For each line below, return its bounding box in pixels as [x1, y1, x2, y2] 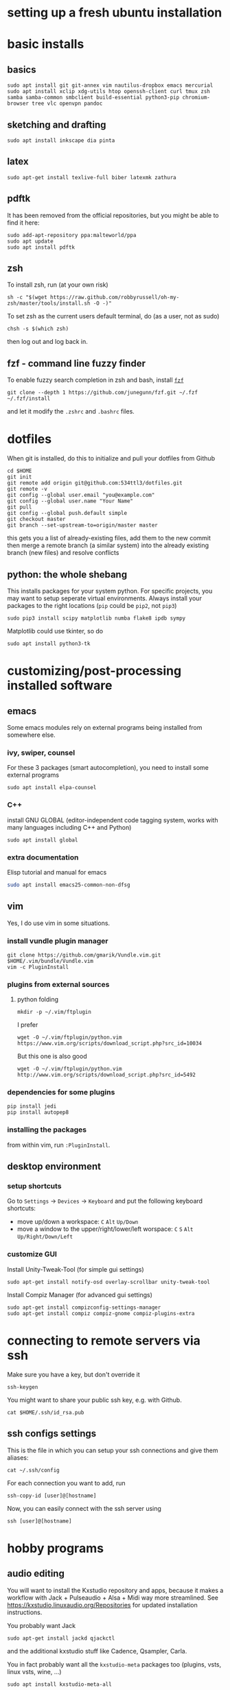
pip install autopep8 [7, 1109, 69, 1116]
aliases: [7, 1453, 29, 1462]
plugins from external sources [7, 979, 110, 989]
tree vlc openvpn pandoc [32, 100, 103, 108]
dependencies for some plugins [7, 1088, 115, 1097]
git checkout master [7, 516, 67, 523]
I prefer [16, 1021, 38, 1029]
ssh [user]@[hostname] [7, 1518, 72, 1525]
